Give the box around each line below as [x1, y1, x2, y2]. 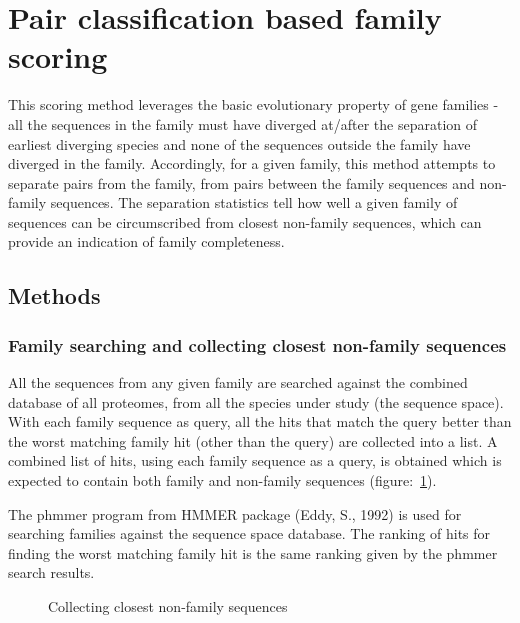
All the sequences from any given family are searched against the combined [8, 372, 468, 393]
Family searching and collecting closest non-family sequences [8, 332, 507, 357]
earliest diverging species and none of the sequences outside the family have [8, 133, 471, 154]
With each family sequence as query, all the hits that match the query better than [8, 411, 512, 432]
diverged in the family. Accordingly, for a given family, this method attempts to [8, 153, 496, 174]
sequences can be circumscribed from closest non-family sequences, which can [8, 211, 482, 232]
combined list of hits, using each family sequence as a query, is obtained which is [8, 450, 502, 471]
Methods [8, 280, 101, 311]
